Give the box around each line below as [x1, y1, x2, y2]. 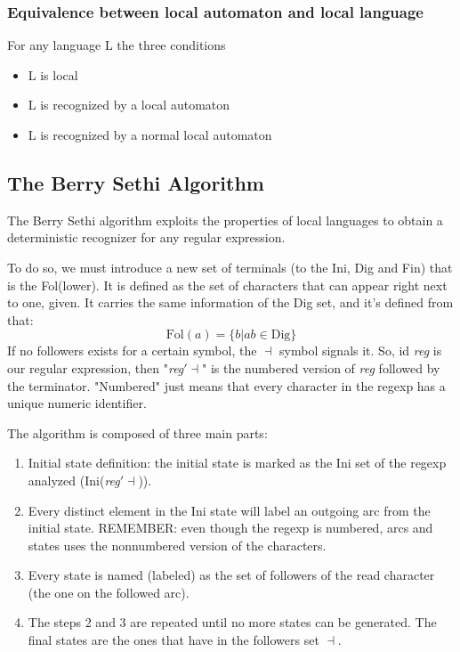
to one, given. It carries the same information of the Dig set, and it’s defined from [7, 293, 454, 312]
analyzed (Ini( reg [28, 470, 120, 489]
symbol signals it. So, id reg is [279, 341, 442, 360]
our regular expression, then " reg [7, 358, 184, 377]
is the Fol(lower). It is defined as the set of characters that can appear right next [7, 275, 448, 294]
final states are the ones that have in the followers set [28, 631, 319, 649]
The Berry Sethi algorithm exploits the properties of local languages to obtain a [7, 210, 443, 229]
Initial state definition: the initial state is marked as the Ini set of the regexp [28, 453, 447, 472]
